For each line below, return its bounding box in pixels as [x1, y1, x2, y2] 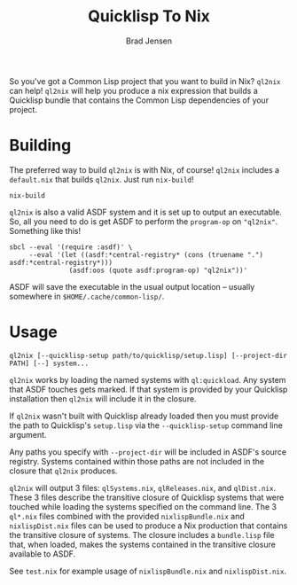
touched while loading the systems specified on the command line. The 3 [9, 501, 277, 511]
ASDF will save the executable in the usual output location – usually [9, 281, 255, 292]
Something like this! [9, 225, 82, 236]
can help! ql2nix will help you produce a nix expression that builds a [9, 85, 259, 96]
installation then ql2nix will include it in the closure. [9, 393, 197, 404]
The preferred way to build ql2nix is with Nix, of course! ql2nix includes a [9, 164, 280, 175]
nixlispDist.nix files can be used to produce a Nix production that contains [9, 520, 288, 531]
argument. [9, 429, 47, 440]
